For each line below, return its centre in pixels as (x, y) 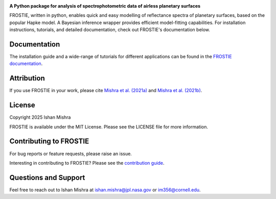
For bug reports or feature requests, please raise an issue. (71, 153)
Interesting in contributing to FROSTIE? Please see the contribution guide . (87, 163)
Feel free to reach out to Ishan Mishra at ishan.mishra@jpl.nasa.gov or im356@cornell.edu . (105, 190)
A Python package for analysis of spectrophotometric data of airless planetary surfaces (105, 6)
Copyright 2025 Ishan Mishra (40, 117)
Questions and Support (47, 177)
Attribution (27, 79)
